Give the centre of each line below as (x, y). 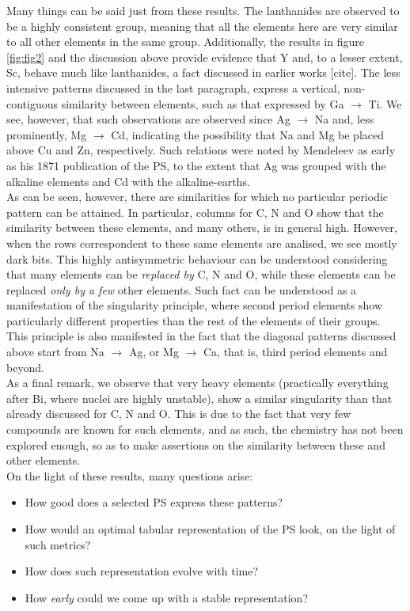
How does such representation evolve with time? (142, 571)
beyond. (25, 367)
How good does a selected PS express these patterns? (154, 502)
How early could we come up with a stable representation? (167, 597)
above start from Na (55, 352)
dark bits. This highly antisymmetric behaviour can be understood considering (197, 258)
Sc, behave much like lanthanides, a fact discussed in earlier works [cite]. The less (203, 72)
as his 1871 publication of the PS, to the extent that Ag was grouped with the (196, 165)
